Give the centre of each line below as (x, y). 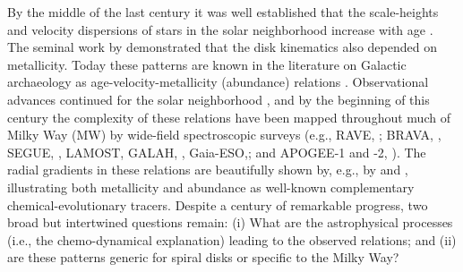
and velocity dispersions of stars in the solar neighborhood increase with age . (220, 29)
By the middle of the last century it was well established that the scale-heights (223, 12)
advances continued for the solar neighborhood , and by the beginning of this (219, 99)
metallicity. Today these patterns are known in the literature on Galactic (207, 64)
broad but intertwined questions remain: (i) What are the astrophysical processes (230, 222)
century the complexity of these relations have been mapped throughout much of (229, 117)
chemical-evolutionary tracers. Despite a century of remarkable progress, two (218, 204)
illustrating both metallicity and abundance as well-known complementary (211, 187)
